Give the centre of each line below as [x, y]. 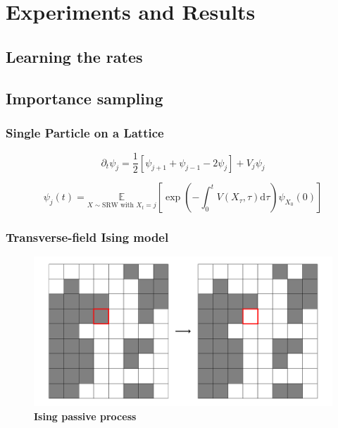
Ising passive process [85, 416]
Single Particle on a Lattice [85, 132]
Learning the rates [74, 56]
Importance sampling [84, 98]
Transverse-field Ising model [87, 237]
